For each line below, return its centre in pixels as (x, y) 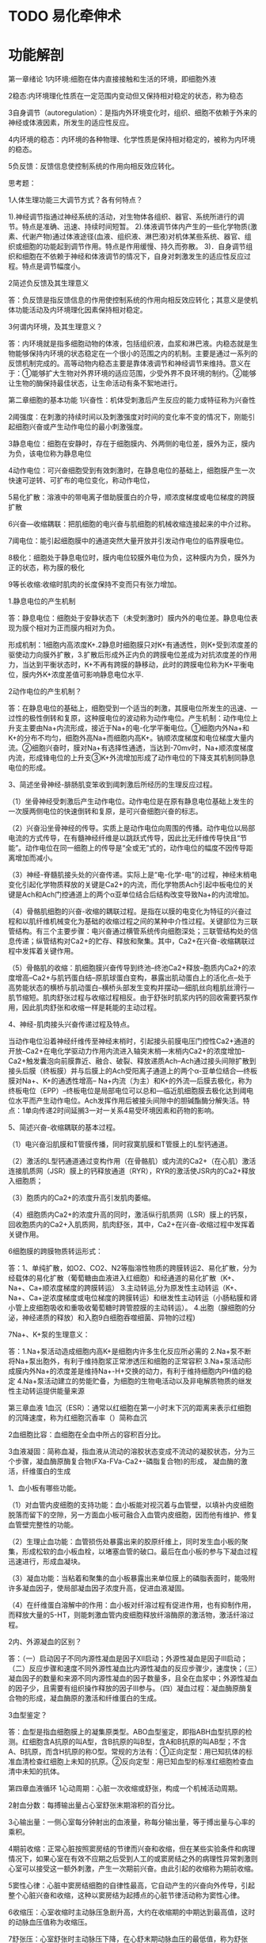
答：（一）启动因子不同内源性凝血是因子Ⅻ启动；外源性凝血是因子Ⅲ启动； (128, 1658)
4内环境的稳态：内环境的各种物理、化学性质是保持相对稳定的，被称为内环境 (132, 140)
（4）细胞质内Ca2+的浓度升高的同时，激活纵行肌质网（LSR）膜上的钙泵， (130, 1214)
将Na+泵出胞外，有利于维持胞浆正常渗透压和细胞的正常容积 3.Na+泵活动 (127, 1361)
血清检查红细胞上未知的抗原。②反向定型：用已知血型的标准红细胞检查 (131, 1761)
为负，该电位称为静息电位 (50, 453)
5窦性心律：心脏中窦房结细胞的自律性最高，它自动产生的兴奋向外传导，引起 (132, 1886)
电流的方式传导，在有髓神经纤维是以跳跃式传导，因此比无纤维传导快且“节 (128, 838)
